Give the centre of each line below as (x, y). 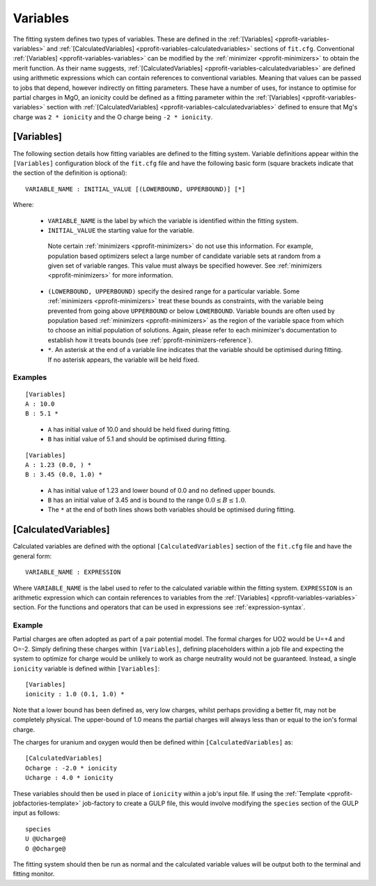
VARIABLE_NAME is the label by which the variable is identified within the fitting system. (173, 220)
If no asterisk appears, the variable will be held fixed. (124, 360)
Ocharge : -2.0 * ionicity (71, 768)
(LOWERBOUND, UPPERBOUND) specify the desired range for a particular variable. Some (174, 291)
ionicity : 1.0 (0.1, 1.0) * (75, 694)
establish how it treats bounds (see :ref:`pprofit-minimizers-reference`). (150, 340)
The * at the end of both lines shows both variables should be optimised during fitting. (172, 510)
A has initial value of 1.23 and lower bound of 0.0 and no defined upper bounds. (162, 490)
